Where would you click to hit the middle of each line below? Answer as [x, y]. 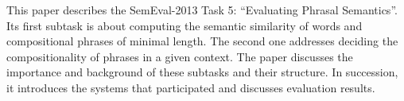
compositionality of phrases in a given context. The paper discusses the [180, 56]
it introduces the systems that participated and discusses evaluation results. [191, 87]
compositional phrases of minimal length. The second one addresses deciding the [202, 41]
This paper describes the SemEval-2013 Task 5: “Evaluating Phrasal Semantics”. [202, 10]
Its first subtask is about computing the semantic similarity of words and [185, 25]
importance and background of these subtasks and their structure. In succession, [202, 72]
